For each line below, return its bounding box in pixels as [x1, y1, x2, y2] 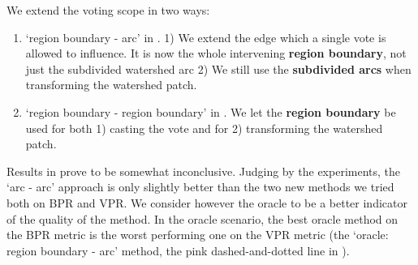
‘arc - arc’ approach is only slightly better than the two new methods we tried [6, 178, 394, 195]
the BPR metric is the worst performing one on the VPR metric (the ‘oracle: [6, 226, 389, 243]
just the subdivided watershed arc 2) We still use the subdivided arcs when [25, 60, 412, 77]
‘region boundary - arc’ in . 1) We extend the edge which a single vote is [25, 28, 386, 45]
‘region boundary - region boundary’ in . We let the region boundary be [25, 103, 396, 120]
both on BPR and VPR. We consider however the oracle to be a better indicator [6, 194, 407, 211]
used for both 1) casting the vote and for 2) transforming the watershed [25, 119, 383, 136]
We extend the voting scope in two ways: [6, 2, 210, 18]
